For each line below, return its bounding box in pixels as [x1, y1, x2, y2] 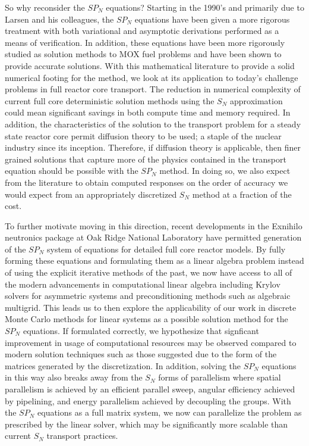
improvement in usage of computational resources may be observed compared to [5, 336, 297, 348]
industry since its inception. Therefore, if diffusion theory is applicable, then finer [5, 141, 301, 154]
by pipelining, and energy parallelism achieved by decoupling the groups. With [5, 394, 291, 407]
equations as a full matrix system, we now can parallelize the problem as [37, 406, 302, 419]
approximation [230, 94, 283, 107]
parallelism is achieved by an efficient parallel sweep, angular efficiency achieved [5, 383, 295, 395]
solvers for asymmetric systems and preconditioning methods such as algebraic [5, 289, 291, 302]
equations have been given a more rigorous [134, 13, 290, 25]
